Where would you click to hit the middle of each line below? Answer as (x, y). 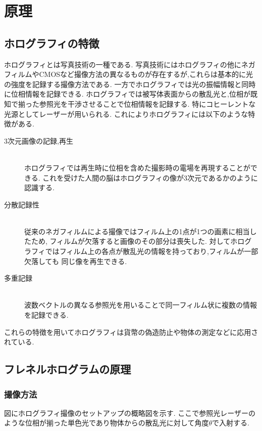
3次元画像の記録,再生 (39, 140)
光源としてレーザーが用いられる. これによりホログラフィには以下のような (126, 114)
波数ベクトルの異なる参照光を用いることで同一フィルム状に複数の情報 (141, 305)
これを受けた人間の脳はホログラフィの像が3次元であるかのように (150, 177)
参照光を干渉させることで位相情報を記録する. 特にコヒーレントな (147, 103)
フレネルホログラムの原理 (68, 369)
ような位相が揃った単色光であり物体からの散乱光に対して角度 (107, 423)
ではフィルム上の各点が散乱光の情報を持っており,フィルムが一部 (152, 251)
